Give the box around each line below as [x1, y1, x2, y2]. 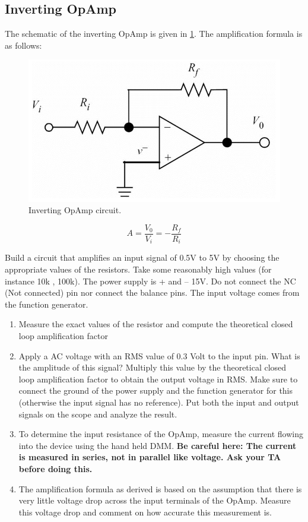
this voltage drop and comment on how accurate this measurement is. [18, 505, 272, 518]
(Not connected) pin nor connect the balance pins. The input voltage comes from [5, 286, 300, 299]
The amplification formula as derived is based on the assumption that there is [18, 482, 302, 495]
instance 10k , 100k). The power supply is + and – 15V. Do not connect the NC [5, 274, 296, 287]
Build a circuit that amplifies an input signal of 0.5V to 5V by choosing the [5, 251, 280, 264]
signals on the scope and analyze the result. [18, 407, 177, 420]
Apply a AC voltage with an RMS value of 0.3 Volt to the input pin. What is [18, 349, 300, 362]
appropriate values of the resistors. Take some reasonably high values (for [5, 263, 272, 276]
